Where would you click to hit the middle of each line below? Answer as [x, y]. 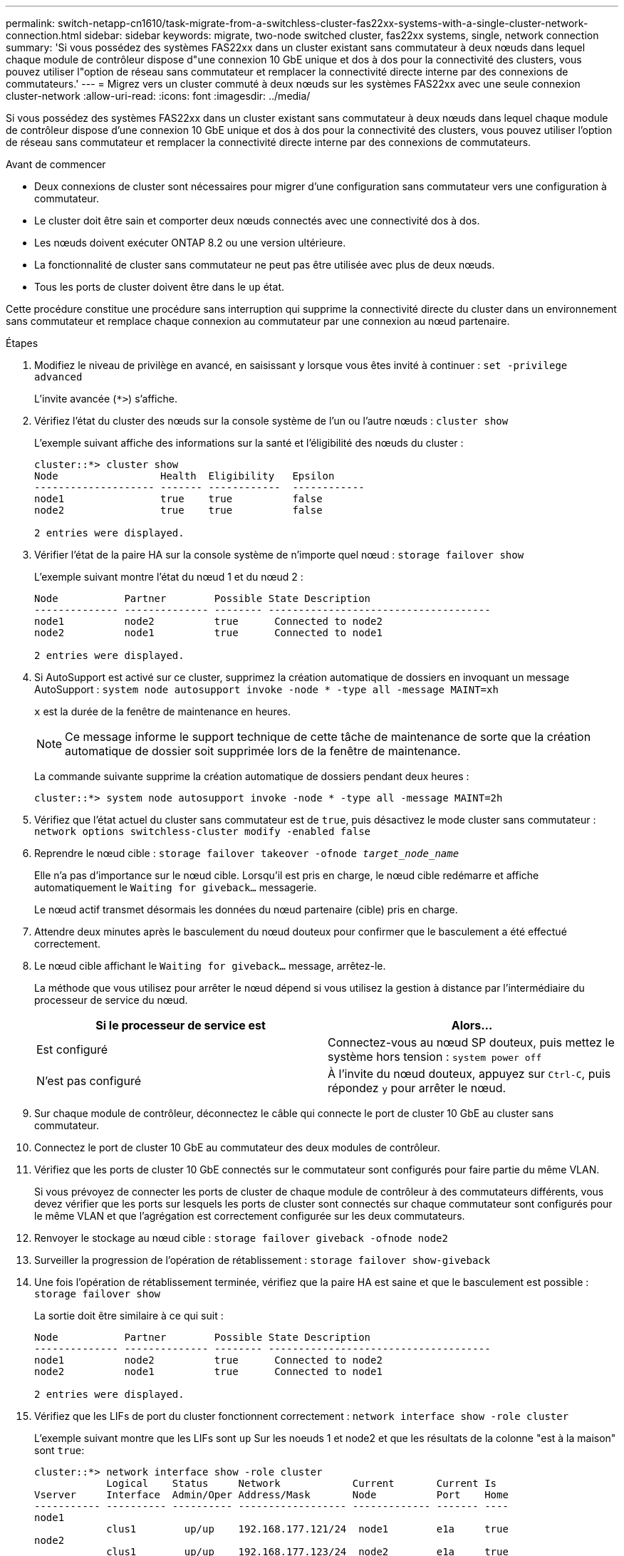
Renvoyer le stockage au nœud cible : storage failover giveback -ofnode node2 [241, 1238]
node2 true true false [178, 510]
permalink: [31, 23]
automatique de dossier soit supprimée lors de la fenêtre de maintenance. [263, 751]
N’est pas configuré [89, 1081]
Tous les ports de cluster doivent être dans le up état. [159, 287]
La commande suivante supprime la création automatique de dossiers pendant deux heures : [252, 776]
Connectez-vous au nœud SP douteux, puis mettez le [471, 1042]
